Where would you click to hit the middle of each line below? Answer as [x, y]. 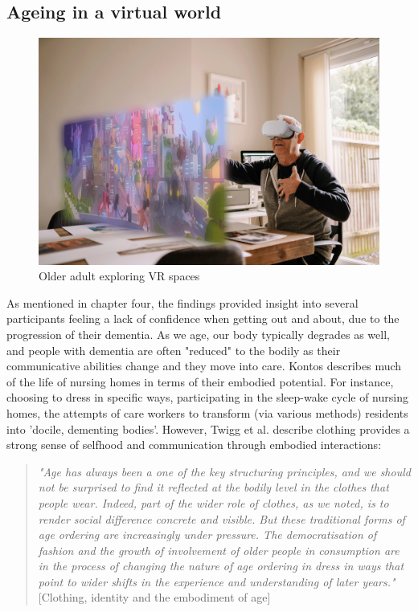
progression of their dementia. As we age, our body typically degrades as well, [198, 334]
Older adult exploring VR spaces [119, 276]
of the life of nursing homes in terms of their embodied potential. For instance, [200, 381]
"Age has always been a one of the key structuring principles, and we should [224, 471]
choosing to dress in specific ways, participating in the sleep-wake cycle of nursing [207, 397]
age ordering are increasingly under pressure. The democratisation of [207, 534]
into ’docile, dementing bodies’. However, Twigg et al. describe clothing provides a [208, 428]
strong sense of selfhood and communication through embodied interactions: [194, 445]
